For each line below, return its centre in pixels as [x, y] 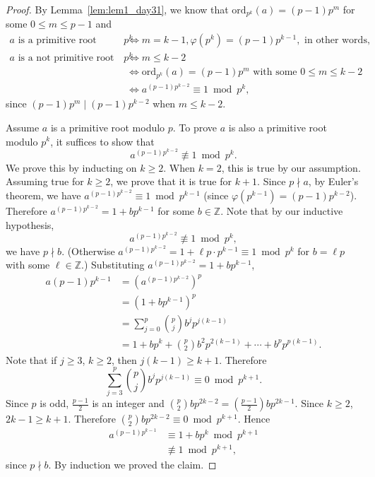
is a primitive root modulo [108, 127]
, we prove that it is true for [171, 181]
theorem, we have [43, 195]
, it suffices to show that [102, 141]
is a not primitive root [66, 58]
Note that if [31, 359]
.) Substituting [113, 265]
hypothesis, [30, 224]
